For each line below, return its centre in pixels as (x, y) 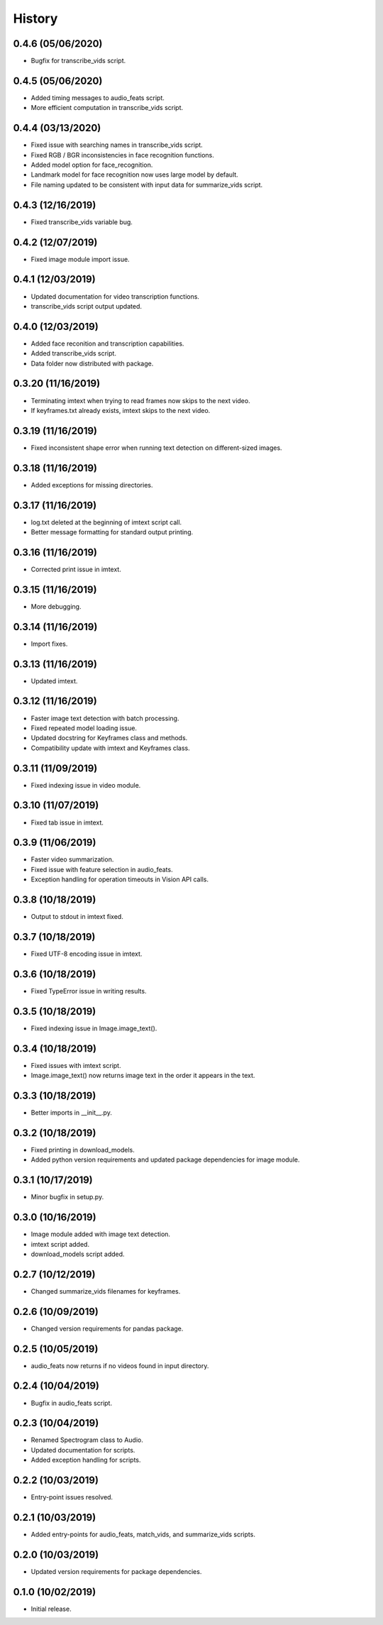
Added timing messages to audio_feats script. (98, 98)
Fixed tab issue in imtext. (67, 822)
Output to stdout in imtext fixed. (77, 917)
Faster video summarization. (72, 859)
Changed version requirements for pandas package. (107, 1328)
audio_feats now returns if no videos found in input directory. (120, 1365)
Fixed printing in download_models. (83, 1150)
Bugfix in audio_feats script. (72, 1403)
